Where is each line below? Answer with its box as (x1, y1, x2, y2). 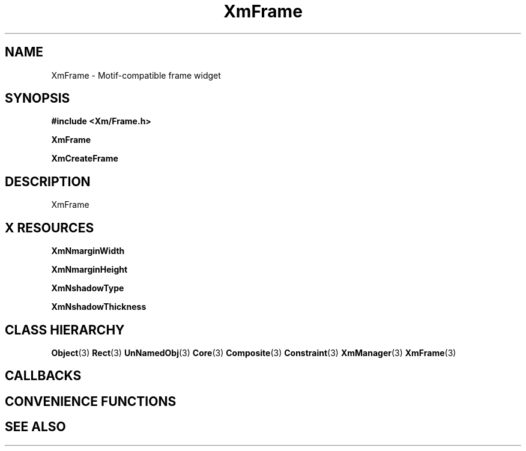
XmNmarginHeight (51, 264, 128, 275)
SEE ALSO (5, 419, 66, 435)
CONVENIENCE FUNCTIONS (5, 393, 177, 409)
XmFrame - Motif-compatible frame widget (51, 70, 221, 80)
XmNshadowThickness (51, 301, 147, 312)
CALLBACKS (5, 368, 82, 384)
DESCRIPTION (5, 174, 91, 189)
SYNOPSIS (5, 91, 70, 106)
